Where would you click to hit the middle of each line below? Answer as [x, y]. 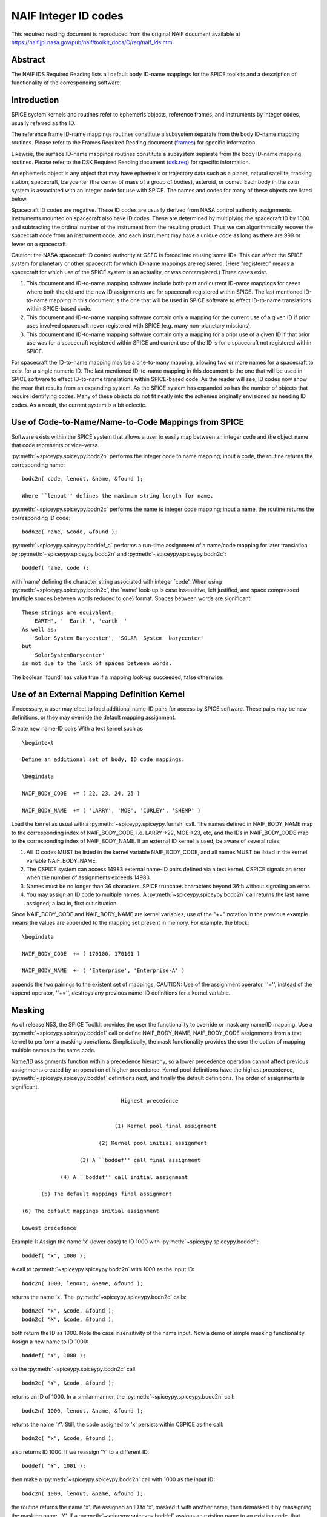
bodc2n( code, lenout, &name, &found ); [83, 479]
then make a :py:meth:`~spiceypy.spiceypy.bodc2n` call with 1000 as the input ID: [113, 1479]
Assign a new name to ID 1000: [50, 1342]
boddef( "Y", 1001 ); [54, 1466]
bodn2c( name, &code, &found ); [70, 532]
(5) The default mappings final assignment [107, 1194]
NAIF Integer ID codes [67, 16]
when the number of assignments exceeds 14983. [89, 877]
